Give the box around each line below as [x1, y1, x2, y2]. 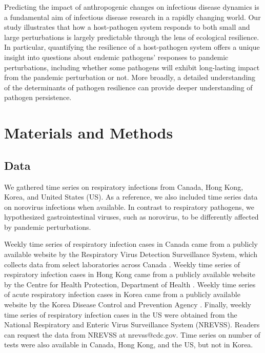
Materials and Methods [4, 122, 173, 143]
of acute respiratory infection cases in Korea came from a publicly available [4, 289, 240, 300]
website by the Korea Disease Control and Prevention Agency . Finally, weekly [4, 299, 251, 310]
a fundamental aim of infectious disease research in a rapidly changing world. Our [4, 11, 261, 22]
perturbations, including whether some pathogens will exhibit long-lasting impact [4, 62, 260, 72]
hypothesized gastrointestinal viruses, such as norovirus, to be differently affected [4, 211, 259, 222]
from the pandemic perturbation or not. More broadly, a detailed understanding [4, 72, 256, 83]
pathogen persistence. [4, 92, 72, 103]
